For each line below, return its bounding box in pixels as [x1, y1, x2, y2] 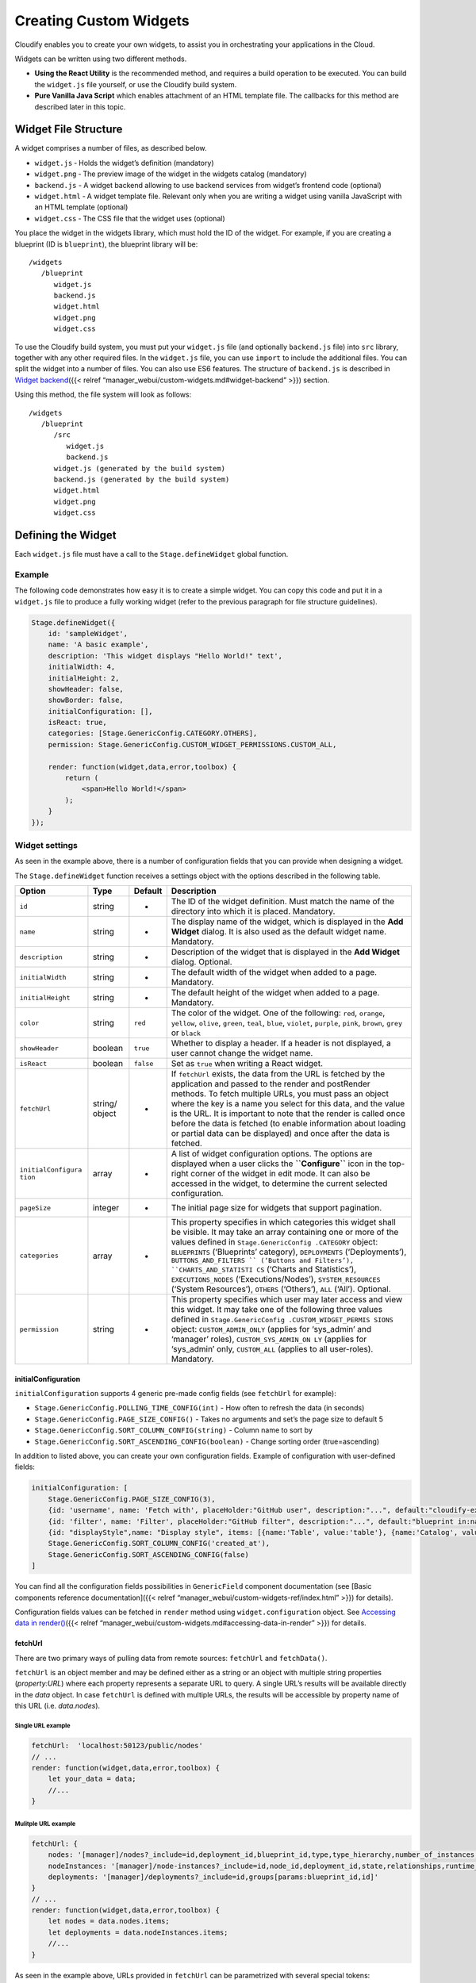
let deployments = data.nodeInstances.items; [48, 1927, 228, 1937]
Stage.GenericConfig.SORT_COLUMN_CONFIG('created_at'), [48, 1539, 271, 1548]
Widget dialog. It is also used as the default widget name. [171, 926, 387, 938]
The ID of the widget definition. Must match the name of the [171, 896, 395, 907]
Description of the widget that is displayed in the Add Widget [171, 946, 401, 957]
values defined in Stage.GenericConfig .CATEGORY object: [171, 1237, 378, 1248]
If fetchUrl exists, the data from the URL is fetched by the [171, 1068, 385, 1080]
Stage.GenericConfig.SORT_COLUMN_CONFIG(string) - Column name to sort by [34, 1425, 313, 1435]
